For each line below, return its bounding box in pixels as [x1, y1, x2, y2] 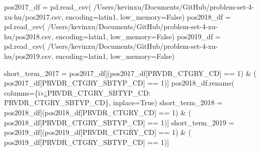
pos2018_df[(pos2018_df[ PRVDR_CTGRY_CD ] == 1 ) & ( [4, 107, 191, 117]
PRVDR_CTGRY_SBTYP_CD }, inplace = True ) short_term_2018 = [4, 97, 223, 108]
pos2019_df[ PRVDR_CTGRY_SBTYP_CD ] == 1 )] [4, 136, 169, 147]
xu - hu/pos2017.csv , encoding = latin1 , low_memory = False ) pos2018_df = [4, 11, 231, 22]
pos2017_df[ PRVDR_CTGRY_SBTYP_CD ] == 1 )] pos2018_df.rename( [4, 78, 234, 88]
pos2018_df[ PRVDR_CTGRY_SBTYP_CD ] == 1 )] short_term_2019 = [4, 117, 234, 127]
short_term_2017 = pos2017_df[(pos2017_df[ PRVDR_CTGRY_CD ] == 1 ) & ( [4, 67, 256, 78]
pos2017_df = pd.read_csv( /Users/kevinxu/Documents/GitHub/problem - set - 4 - [4, 2, 254, 12]
